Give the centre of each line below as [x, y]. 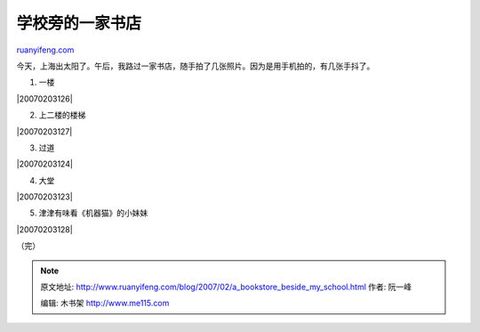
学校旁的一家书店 [79, 23]
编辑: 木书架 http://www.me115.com [105, 304]
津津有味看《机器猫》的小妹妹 [93, 213]
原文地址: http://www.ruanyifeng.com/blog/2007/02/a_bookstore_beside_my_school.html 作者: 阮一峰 [226, 287]
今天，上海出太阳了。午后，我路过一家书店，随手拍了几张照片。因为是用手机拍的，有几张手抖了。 [196, 66]
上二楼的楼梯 [62, 115]
